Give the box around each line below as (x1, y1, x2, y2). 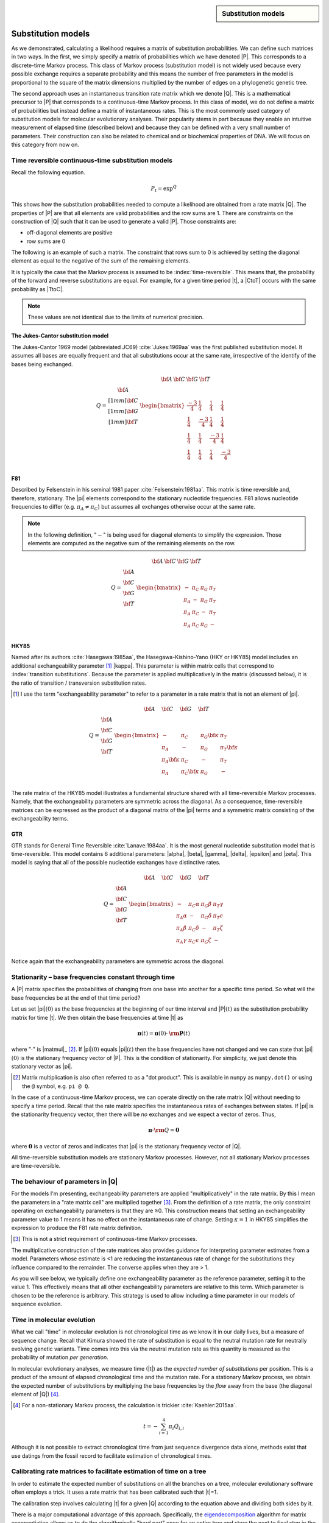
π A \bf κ (161, 756, 180, 765)
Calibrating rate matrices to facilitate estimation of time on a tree (11, 1467, 207, 1475)
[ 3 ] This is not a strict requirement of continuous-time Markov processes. (13, 1235, 197, 1243)
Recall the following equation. (11, 169, 85, 176)
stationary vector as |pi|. (11, 1062, 73, 1070)
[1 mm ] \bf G (107, 408, 138, 414)
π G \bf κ (200, 732, 219, 740)
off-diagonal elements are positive (26, 229, 113, 236)
